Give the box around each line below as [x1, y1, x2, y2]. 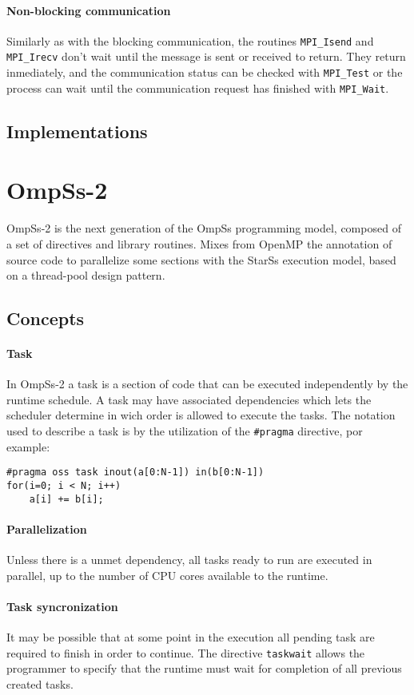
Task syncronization [6, 598, 118, 614]
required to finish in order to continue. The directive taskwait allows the [6, 644, 365, 661]
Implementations [6, 118, 148, 143]
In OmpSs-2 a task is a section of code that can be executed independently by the [6, 375, 408, 392]
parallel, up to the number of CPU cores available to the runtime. [6, 566, 328, 583]
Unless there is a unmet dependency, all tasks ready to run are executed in [6, 551, 372, 568]
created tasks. [6, 675, 74, 692]
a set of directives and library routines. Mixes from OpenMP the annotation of [6, 235, 392, 252]
